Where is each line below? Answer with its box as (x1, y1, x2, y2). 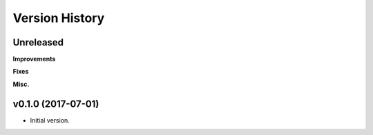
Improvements (12, 55, 56, 63)
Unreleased (12, 37, 64, 48)
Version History (12, 10, 105, 25)
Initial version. (30, 116, 70, 124)
